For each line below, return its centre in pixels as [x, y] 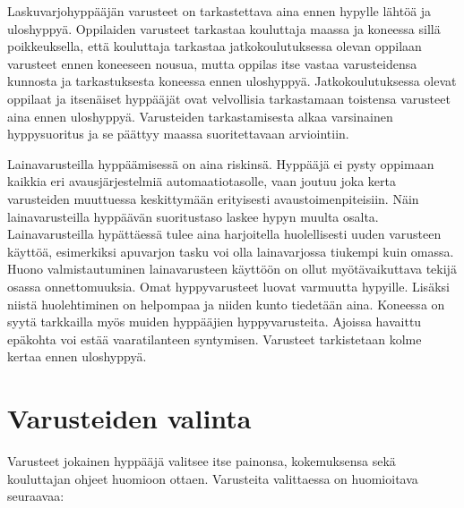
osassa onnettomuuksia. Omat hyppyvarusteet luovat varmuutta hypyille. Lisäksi [228, 286]
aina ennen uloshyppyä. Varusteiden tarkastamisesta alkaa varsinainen [200, 116]
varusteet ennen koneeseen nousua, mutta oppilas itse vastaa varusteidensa [212, 63]
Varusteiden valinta [129, 418]
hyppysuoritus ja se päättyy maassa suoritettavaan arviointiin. [178, 134]
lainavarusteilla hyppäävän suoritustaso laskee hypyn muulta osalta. [193, 216]
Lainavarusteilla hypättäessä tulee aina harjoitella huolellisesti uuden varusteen [224, 234]
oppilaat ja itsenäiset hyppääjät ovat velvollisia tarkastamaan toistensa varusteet [229, 98]
